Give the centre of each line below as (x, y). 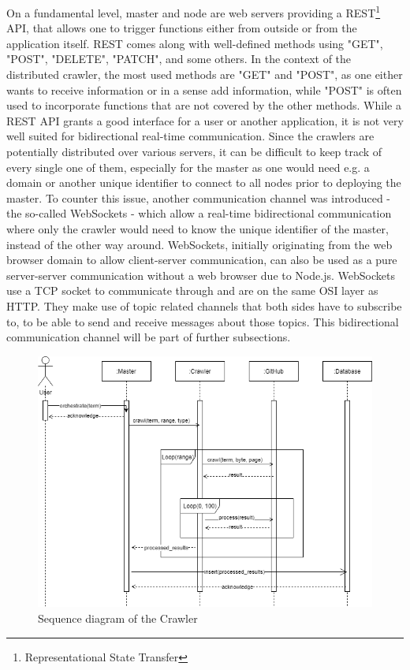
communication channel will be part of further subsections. (149, 337)
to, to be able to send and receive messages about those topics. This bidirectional (203, 321)
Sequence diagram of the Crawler (118, 618)
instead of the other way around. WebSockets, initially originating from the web (199, 244)
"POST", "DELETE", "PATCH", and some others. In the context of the (179, 59)
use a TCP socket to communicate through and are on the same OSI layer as (192, 290)
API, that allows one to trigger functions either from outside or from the (182, 28)
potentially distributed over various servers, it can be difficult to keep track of (194, 151)
